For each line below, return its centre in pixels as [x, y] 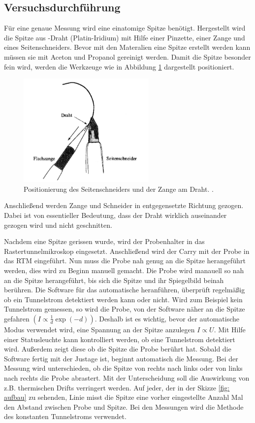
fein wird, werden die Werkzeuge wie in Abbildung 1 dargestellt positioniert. [119, 66]
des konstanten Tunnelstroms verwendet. [65, 416]
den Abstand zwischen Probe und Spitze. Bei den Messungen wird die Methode [124, 406]
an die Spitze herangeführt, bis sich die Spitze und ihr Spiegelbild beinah [114, 280]
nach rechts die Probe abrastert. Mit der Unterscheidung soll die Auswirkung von [127, 377]
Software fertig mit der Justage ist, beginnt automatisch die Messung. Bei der [121, 358]
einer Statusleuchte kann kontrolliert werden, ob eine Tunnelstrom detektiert [120, 339]
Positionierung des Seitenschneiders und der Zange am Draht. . [119, 189]
